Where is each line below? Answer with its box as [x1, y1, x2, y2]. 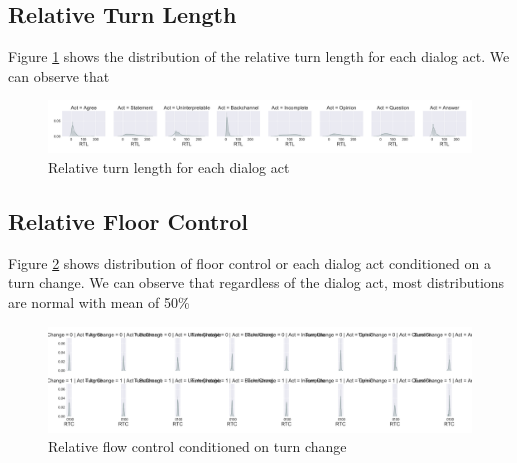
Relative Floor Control [8, 205, 249, 236]
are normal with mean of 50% [8, 291, 190, 312]
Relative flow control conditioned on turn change [48, 436, 347, 457]
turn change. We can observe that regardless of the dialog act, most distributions [8, 272, 505, 293]
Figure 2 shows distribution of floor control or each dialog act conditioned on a [8, 252, 491, 273]
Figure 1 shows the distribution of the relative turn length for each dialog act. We [8, 46, 510, 67]
